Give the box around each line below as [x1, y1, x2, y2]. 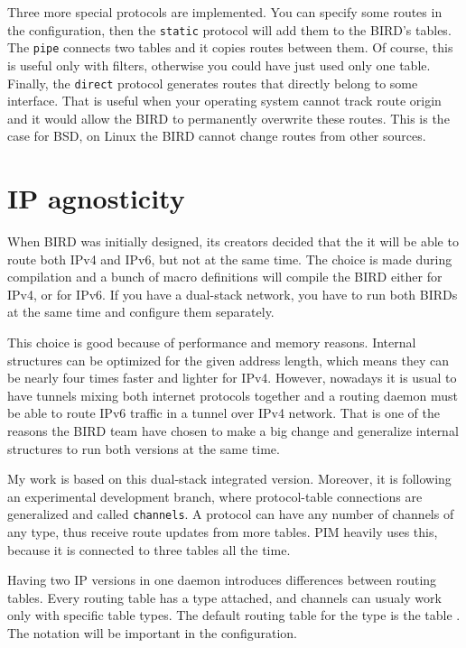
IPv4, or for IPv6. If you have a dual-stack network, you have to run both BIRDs [7, 284, 458, 303]
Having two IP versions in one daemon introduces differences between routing [7, 570, 437, 589]
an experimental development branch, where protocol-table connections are [7, 486, 423, 505]
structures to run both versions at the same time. [7, 439, 280, 458]
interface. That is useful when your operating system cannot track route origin [7, 91, 442, 110]
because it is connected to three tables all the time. [7, 540, 291, 559]
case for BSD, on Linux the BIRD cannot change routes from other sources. [7, 126, 426, 145]
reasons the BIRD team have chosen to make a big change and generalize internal [7, 421, 459, 440]
